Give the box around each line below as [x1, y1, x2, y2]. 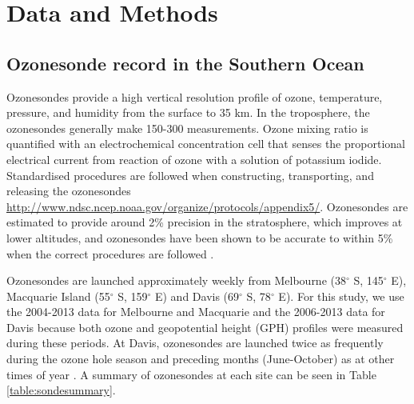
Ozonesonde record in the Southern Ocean [6, 50, 364, 75]
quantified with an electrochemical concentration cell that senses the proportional [6, 135, 405, 152]
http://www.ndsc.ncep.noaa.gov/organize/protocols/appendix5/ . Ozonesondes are [6, 198, 408, 214]
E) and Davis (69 [154, 287, 240, 304]
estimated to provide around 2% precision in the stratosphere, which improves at [6, 214, 403, 230]
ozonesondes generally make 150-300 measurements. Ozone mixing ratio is [6, 119, 368, 136]
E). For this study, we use [278, 287, 404, 304]
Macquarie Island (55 [6, 287, 110, 304]
